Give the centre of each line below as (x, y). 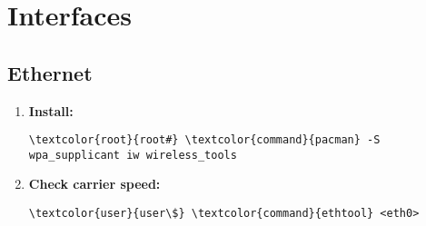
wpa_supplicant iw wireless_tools (133, 155)
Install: (51, 110)
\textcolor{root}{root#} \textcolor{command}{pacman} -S (204, 140)
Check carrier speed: (94, 184)
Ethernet (50, 72)
